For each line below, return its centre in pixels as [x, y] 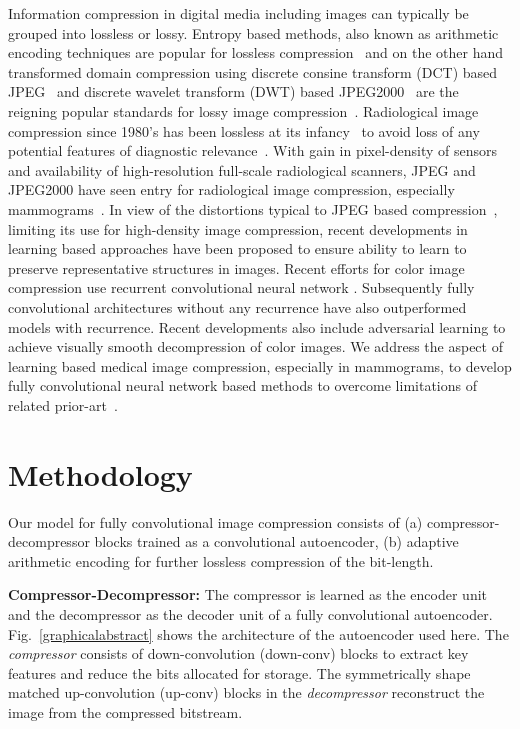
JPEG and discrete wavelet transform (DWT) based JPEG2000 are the [233, 91]
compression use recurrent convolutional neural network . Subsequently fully [241, 287]
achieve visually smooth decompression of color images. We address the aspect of [255, 346]
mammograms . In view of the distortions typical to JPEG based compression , [253, 208]
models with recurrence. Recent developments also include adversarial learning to [257, 326]
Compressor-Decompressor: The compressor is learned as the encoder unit [248, 594]
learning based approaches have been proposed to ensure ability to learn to [237, 248]
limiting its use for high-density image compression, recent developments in [238, 228]
